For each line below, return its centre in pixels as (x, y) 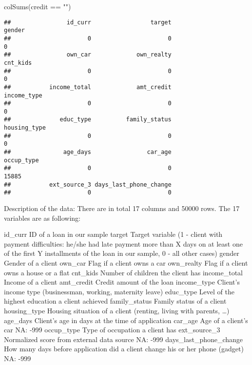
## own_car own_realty (88, 55)
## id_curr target (88, 22)
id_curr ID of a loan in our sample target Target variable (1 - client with (113, 234)
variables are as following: (42, 218)
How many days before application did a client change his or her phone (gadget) (124, 349)
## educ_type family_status (88, 120)
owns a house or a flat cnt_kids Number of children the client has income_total (124, 272)
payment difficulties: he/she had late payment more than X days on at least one (123, 243)
